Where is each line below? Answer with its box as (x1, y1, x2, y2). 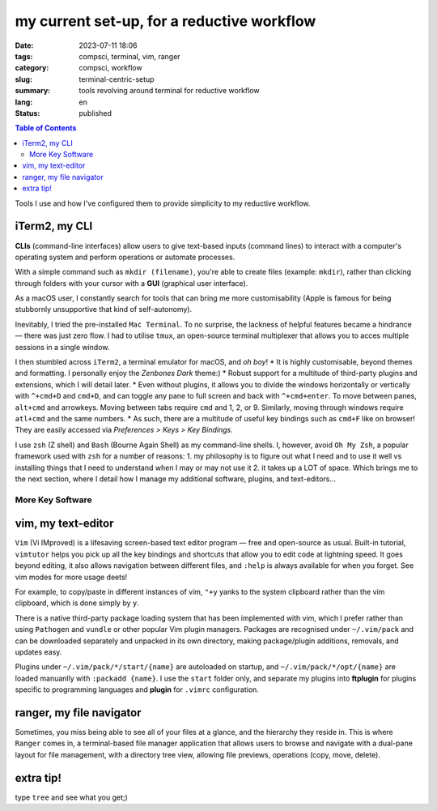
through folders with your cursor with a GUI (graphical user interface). (15, 278, 248, 288)
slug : (15, 74, 32, 84)
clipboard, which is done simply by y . (15, 598, 139, 608)
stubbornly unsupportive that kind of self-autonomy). (15, 305, 193, 314)
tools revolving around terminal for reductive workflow (78, 86, 260, 96)
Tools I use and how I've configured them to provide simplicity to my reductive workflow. (15, 198, 311, 208)
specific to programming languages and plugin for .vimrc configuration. (15, 685, 259, 694)
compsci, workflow (78, 63, 142, 73)
